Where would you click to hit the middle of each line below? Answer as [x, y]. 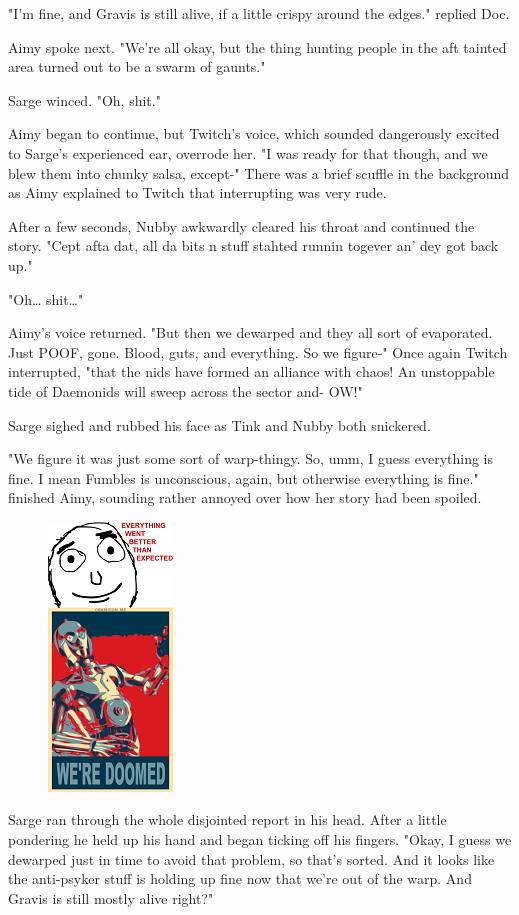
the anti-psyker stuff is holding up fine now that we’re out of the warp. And [240, 878]
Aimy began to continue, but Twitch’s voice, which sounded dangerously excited [254, 133]
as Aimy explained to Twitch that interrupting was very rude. [197, 192]
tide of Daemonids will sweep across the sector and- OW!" [185, 390]
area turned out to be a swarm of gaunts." [137, 66]
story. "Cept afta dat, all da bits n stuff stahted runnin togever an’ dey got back [253, 245]
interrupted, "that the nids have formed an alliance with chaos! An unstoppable [251, 371]
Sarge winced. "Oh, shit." [84, 99]
